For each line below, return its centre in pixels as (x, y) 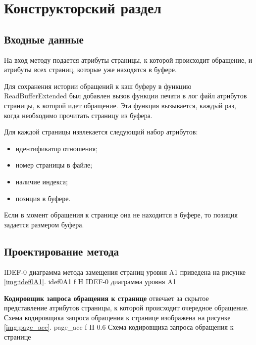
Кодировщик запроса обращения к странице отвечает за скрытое (106, 298)
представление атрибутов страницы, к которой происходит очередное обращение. (127, 308)
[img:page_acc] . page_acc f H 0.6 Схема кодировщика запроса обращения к (119, 327)
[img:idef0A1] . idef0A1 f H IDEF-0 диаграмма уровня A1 (90, 281)
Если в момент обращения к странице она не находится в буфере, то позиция (121, 215)
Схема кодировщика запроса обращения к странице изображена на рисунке (117, 317)
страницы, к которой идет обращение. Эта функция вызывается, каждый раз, (120, 105)
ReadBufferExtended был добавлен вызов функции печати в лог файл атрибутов (126, 96)
